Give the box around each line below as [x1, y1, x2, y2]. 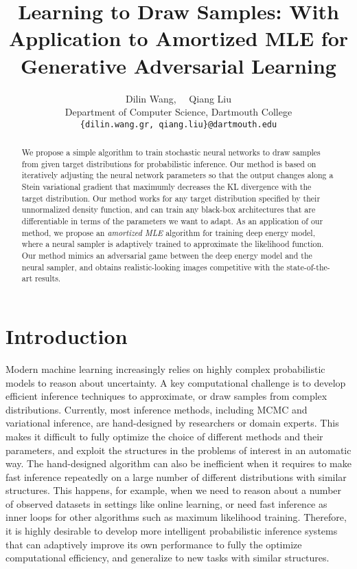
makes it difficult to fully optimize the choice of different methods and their [5, 429, 323, 443]
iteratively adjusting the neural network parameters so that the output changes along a [21, 169, 334, 181]
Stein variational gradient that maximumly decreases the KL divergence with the [21, 181, 312, 193]
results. [34, 272, 61, 284]
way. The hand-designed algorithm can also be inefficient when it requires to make [5, 456, 352, 471]
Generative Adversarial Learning [21, 51, 336, 79]
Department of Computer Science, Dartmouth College [65, 105, 292, 119]
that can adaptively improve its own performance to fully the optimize [5, 537, 302, 551]
